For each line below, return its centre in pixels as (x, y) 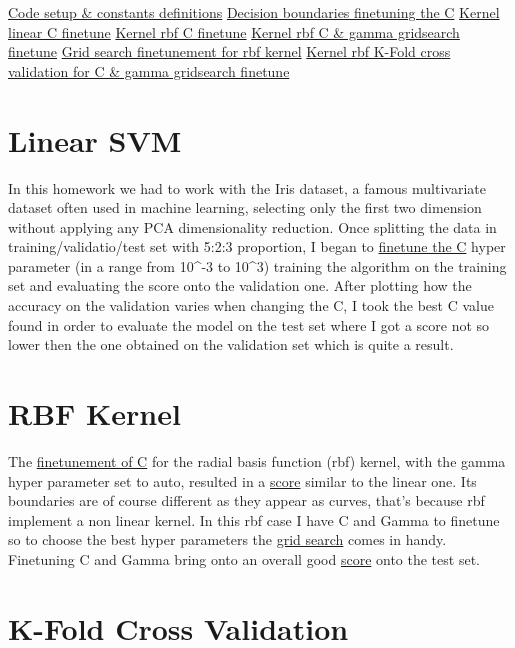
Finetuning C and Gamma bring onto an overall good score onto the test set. (244, 558)
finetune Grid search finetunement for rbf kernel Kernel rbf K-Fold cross (229, 51)
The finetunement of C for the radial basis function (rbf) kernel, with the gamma (257, 460)
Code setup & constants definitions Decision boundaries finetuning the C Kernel (254, 12)
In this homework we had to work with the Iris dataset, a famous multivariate (247, 187)
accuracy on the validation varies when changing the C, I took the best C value (251, 305)
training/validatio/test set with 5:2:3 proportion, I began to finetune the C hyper (257, 246)
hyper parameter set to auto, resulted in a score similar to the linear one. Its (242, 480)
